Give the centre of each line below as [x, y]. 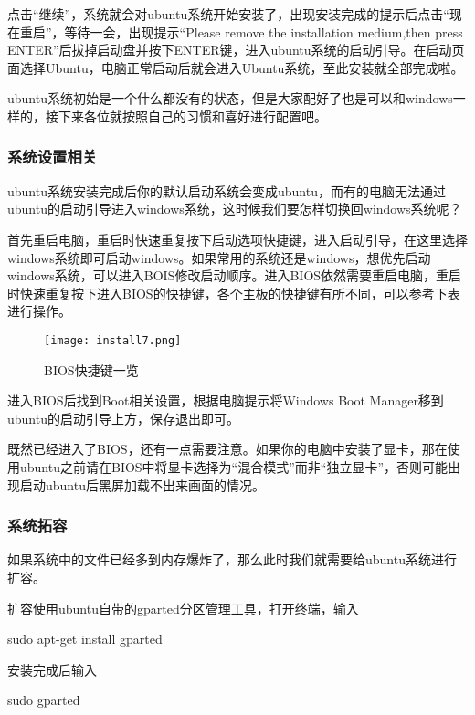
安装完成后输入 [52, 669]
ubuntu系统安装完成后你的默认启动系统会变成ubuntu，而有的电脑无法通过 [227, 190]
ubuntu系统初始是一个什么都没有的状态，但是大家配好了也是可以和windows [230, 98]
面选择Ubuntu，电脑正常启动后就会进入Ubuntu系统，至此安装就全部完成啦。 [236, 67]
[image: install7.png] [113, 340]
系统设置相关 [53, 157]
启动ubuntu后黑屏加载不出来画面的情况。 [142, 484]
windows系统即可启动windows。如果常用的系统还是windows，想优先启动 [219, 257]
